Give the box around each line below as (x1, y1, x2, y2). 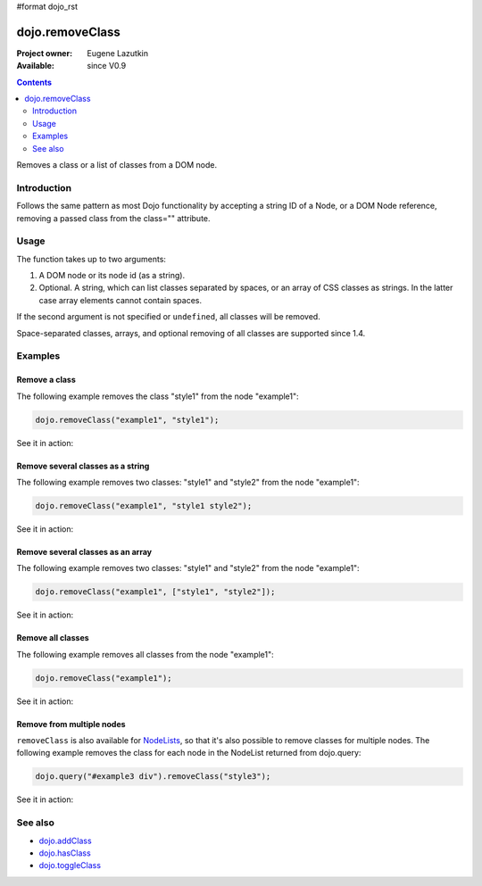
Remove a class (16, 375, 76, 385)
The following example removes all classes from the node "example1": (16, 649, 274, 659)
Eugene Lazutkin (87, 47, 149, 58)
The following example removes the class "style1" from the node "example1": (16, 391, 299, 402)
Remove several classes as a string (16, 460, 150, 471)
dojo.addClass (38, 835, 93, 846)
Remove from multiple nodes (16, 718, 126, 729)
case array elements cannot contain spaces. (38, 294, 203, 305)
